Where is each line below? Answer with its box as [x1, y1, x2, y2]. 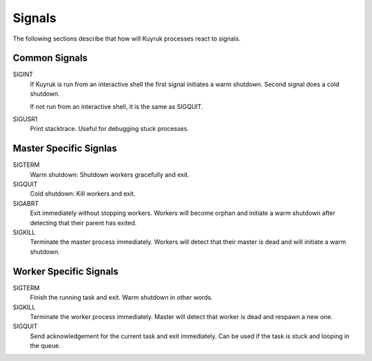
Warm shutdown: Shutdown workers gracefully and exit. [30, 170, 189, 178]
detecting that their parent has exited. [30, 218, 137, 227]
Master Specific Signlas [12, 143, 117, 154]
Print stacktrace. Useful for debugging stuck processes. [30, 125, 189, 133]
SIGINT [12, 70, 34, 79]
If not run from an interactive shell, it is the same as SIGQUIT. [30, 102, 203, 110]
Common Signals [12, 52, 88, 64]
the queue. [30, 342, 61, 350]
